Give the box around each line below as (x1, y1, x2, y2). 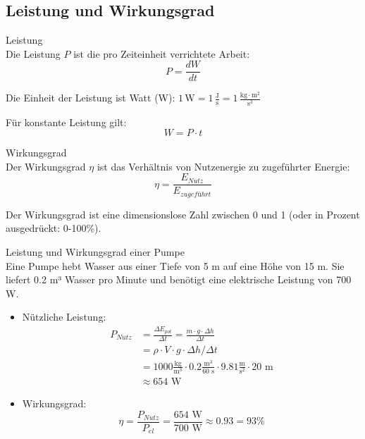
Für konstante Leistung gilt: (6, 114, 127, 129)
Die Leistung (6, 46, 61, 61)
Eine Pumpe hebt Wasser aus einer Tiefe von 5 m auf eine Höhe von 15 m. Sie (6, 258, 345, 273)
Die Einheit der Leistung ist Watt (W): (6, 90, 175, 105)
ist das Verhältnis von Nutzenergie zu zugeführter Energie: (97, 159, 350, 173)
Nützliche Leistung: (22, 309, 106, 324)
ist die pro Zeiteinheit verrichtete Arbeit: (73, 46, 250, 61)
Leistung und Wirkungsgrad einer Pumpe (6, 245, 185, 259)
